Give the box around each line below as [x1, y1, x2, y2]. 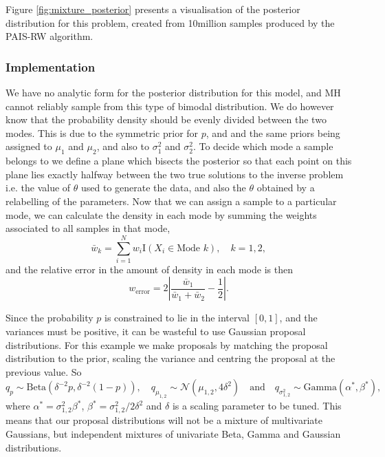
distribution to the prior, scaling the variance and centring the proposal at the [5, 351, 335, 365]
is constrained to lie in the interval [104, 310, 250, 325]
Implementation [5, 58, 96, 75]
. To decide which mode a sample [192, 139, 333, 153]
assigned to [5, 139, 52, 153]
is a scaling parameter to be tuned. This [172, 398, 342, 413]
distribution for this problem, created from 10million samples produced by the [5, 15, 335, 30]
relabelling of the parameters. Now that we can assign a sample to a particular [5, 193, 337, 208]
